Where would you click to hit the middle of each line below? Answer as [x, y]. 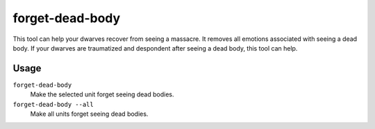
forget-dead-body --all [53, 104]
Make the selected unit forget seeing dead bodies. [102, 94]
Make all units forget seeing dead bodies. [89, 114]
